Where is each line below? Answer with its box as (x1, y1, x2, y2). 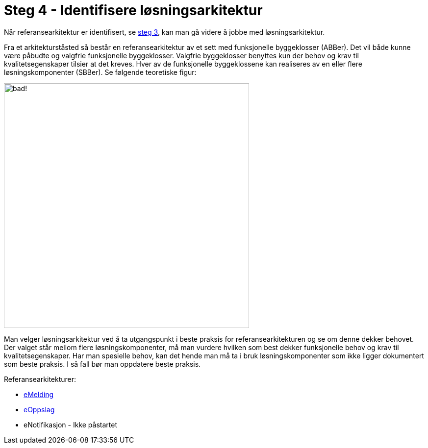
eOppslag (24, 405, 55, 414)
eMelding (24, 390, 54, 399)
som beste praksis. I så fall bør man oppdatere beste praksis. (4, 359, 201, 368)
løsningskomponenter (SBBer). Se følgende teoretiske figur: (4, 68, 197, 76)
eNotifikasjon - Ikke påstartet (24, 420, 118, 429)
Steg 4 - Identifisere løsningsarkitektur (4, 2, 263, 19)
